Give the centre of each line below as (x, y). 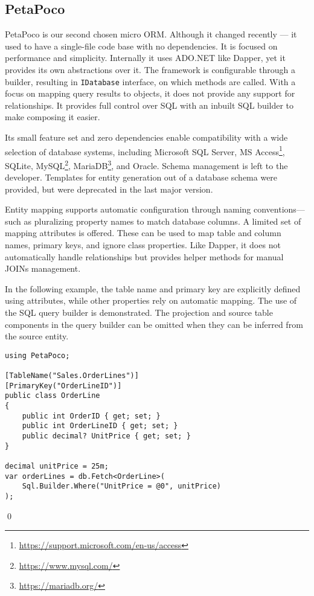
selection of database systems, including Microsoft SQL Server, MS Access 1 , (145, 150)
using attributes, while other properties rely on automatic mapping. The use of (151, 300)
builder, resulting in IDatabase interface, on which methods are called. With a (150, 81)
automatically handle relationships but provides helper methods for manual (144, 256)
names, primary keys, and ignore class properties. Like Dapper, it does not (143, 245)
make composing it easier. (53, 117)
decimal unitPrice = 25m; (57, 466)
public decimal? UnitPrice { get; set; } (106, 436)
